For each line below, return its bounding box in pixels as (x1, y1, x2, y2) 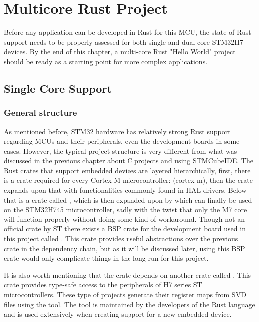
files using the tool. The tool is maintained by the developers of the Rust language (4, 299, 255, 309)
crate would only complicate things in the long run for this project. (4, 253, 209, 263)
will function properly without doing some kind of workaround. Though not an (4, 214, 245, 224)
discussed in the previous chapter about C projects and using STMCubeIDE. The (4, 155, 253, 166)
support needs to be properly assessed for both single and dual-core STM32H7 (4, 36, 243, 47)
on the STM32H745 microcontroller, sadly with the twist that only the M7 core (4, 204, 247, 215)
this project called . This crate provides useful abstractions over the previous (4, 233, 238, 244)
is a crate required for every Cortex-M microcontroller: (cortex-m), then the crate (4, 175, 253, 185)
